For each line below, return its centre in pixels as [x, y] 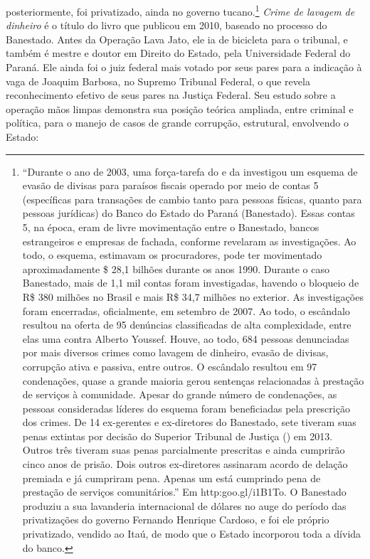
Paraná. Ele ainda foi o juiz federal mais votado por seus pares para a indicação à [184, 67]
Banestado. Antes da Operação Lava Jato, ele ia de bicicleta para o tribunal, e [177, 39]
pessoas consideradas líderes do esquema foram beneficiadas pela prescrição [186, 408]
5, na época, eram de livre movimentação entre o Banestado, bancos [171, 227]
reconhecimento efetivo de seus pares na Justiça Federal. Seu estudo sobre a [171, 95]
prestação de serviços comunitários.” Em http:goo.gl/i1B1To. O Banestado [184, 492]
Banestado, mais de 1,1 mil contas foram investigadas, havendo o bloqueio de [191, 283]
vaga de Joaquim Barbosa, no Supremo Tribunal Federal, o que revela [158, 81]
